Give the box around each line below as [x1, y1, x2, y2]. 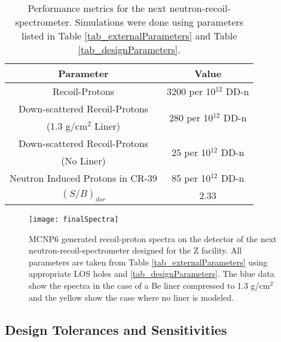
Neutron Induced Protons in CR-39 [10, 171, 157, 185]
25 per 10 [171, 145, 211, 159]
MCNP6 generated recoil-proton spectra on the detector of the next [29, 232, 277, 245]
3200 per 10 [166, 84, 216, 98]
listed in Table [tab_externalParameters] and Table [22, 29, 237, 42]
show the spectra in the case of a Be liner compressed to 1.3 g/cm [29, 279, 270, 292]
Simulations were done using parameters [75, 15, 243, 29]
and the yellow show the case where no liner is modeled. [29, 291, 234, 303]
